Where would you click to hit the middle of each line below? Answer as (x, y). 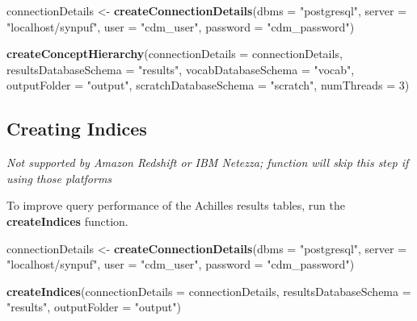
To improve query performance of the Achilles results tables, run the (176, 205)
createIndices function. (67, 221)
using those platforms (59, 178)
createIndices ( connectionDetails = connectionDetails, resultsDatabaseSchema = (209, 291)
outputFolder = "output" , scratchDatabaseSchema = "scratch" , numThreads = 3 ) (208, 85)
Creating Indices (77, 129)
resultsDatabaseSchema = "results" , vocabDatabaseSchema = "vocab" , (181, 69)
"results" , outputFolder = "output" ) (94, 307)
